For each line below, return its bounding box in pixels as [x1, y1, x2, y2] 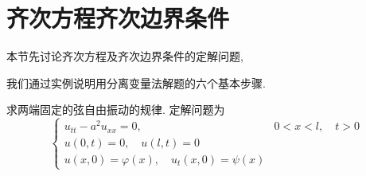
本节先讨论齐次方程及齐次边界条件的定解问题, [6, 48, 243, 65]
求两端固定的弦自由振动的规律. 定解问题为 [6, 101, 225, 118]
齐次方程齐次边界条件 [6, 2, 230, 34]
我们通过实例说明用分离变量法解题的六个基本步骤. [6, 74, 266, 91]
